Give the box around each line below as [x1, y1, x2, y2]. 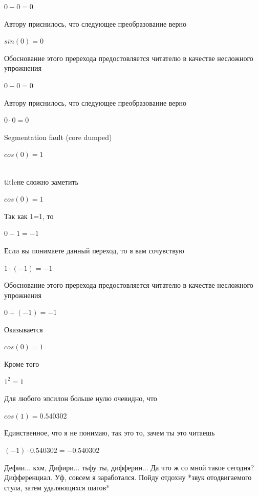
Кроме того [4, 359, 39, 369]
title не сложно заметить [4, 176, 78, 187]
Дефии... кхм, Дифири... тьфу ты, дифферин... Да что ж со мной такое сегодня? [4, 462, 254, 472]
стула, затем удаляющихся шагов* [4, 482, 110, 492]
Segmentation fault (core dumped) [4, 131, 112, 142]
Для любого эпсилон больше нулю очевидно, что [4, 393, 157, 404]
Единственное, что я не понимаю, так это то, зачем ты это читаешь [4, 427, 215, 438]
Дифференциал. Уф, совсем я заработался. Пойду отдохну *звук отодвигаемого [4, 472, 252, 483]
